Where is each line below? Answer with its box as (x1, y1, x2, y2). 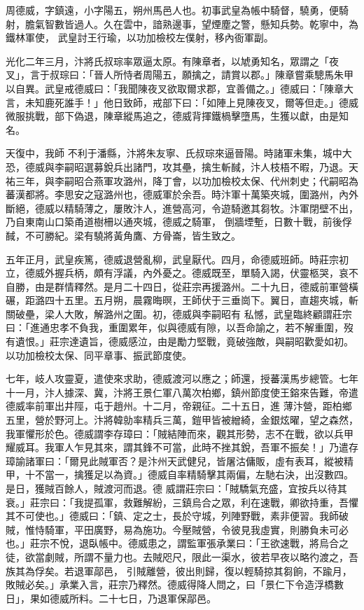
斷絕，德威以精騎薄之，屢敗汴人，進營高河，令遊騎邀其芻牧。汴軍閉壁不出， (6, 200, 358, 215)
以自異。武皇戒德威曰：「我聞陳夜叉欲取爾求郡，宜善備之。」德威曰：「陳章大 (6, 81, 353, 95)
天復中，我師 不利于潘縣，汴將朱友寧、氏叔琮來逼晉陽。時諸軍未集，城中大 (6, 146, 352, 160)
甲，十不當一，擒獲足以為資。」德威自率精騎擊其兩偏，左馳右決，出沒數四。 (6, 467, 353, 482)
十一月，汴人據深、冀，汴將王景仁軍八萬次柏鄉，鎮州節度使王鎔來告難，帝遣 (6, 384, 358, 399)
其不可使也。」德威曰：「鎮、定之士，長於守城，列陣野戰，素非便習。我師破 (6, 508, 349, 523)
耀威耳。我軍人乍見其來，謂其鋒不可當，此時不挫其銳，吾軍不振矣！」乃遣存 (6, 440, 358, 455)
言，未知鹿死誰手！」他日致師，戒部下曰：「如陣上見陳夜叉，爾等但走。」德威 (6, 95, 358, 109)
